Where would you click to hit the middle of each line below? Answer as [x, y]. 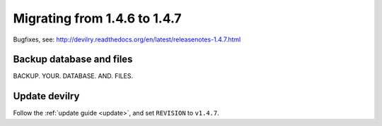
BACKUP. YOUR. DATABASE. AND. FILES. [73, 76]
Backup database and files [73, 59]
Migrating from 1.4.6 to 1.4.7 [97, 18]
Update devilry [46, 96]
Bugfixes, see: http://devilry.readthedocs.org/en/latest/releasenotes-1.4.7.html [127, 39]
